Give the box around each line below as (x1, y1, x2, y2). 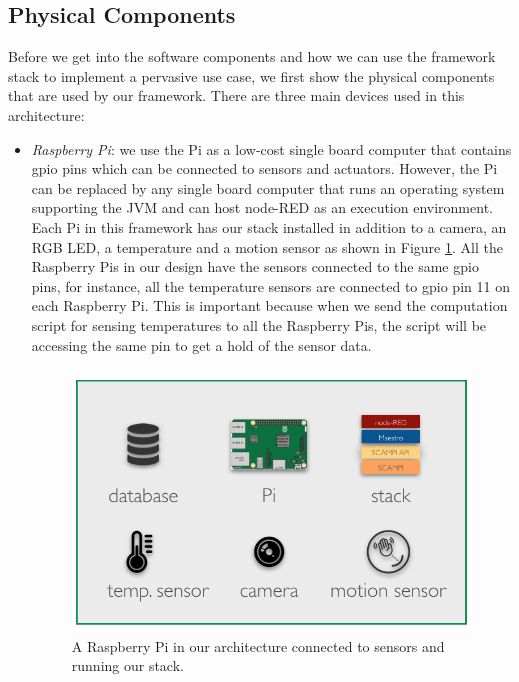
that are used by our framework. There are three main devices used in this (8, 85, 465, 106)
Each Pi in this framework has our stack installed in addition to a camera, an (31, 216, 507, 237)
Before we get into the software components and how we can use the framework (8, 46, 496, 67)
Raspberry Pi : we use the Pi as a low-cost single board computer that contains (31, 138, 512, 159)
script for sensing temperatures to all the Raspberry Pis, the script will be (31, 314, 487, 335)
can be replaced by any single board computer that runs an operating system (31, 177, 505, 198)
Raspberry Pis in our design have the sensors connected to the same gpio (31, 256, 479, 277)
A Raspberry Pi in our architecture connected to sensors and (71, 635, 445, 656)
